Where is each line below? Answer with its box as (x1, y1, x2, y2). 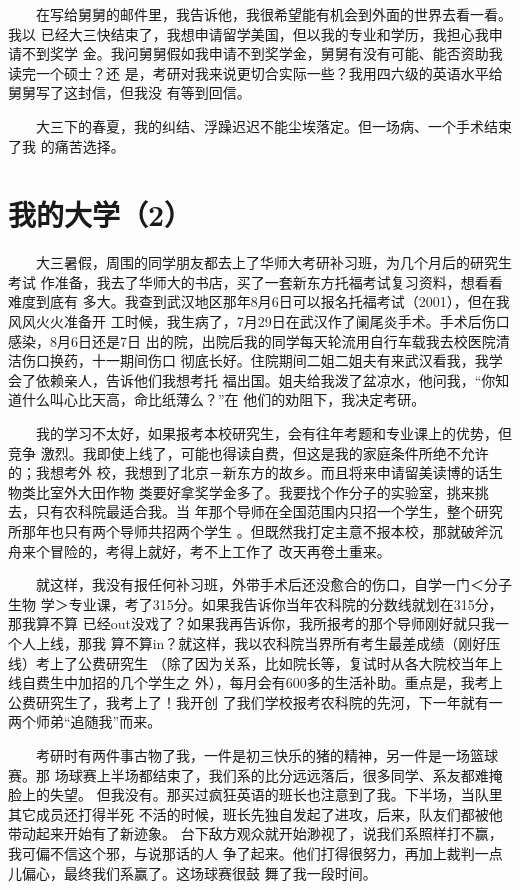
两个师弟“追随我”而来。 (8, 711, 162, 732)
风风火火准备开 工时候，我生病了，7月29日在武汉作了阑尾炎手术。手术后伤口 (8, 311, 510, 332)
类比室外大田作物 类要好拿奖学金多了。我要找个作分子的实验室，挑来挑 (21, 481, 489, 502)
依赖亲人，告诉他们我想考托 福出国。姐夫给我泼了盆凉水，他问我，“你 (35, 369, 496, 390)
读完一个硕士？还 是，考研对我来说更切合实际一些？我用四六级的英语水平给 (8, 62, 503, 83)
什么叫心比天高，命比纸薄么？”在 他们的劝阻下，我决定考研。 (21, 389, 426, 410)
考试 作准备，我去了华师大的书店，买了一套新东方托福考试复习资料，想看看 (8, 271, 503, 292)
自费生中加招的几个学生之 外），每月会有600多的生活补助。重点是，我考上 (21, 672, 503, 693)
